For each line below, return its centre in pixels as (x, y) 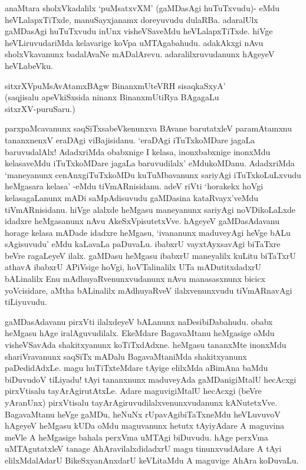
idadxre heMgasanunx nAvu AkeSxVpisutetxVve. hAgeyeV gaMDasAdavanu (142, 221)
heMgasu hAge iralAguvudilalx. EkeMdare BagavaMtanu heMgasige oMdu (140, 333)
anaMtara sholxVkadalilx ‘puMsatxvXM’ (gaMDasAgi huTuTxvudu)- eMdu (142, 8)
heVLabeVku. (29, 65)
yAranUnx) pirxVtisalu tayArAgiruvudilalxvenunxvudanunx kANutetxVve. (141, 402)
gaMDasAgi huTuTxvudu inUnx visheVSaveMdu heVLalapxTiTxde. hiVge (139, 31)
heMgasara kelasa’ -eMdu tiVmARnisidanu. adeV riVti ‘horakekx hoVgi (134, 186)
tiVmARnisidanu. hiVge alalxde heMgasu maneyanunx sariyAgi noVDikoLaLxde (150, 209)
